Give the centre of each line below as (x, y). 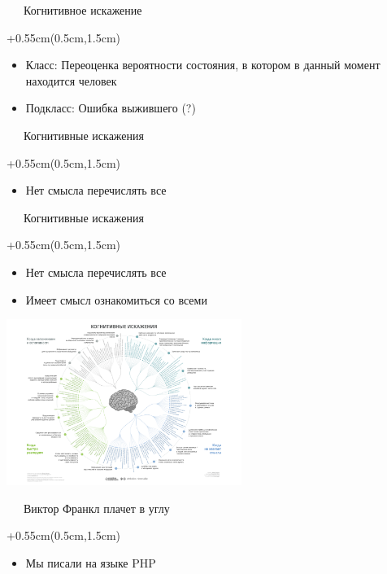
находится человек (71, 80)
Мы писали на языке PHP (91, 563)
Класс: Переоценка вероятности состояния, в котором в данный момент (203, 65)
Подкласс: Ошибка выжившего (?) (111, 108)
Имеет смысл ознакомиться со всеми (116, 299)
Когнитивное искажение (83, 10)
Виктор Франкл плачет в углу (96, 508)
